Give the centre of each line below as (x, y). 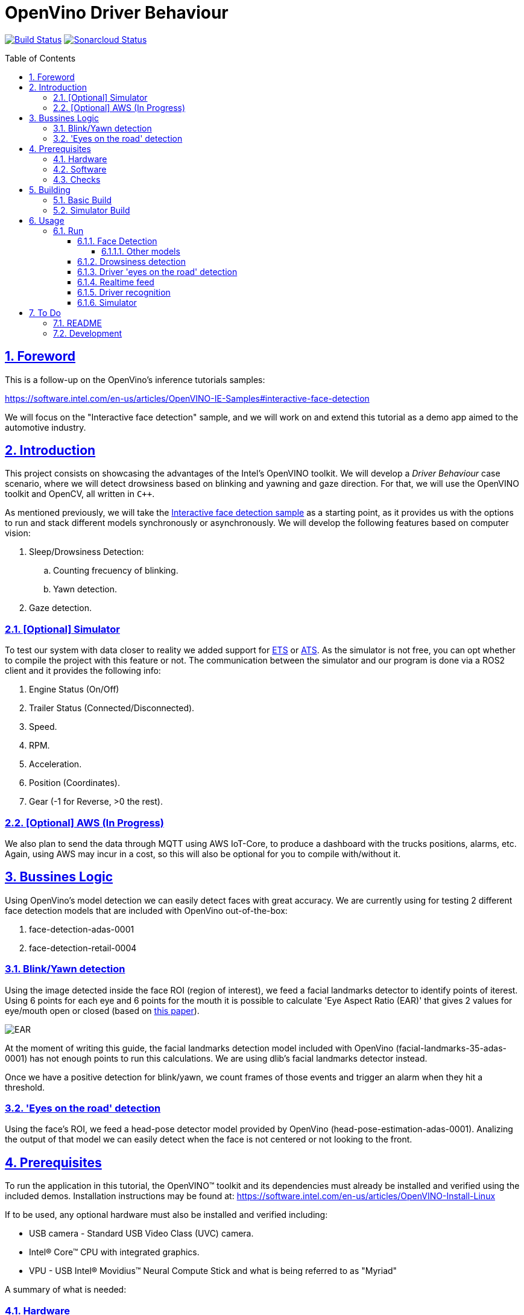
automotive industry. (46, 427)
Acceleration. (55, 764)
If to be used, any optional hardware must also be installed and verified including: (166, 1215)
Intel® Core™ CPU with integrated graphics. (114, 1252)
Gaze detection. (60, 608)
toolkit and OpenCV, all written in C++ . (80, 494)
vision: (18, 533)
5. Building (50, 189)
